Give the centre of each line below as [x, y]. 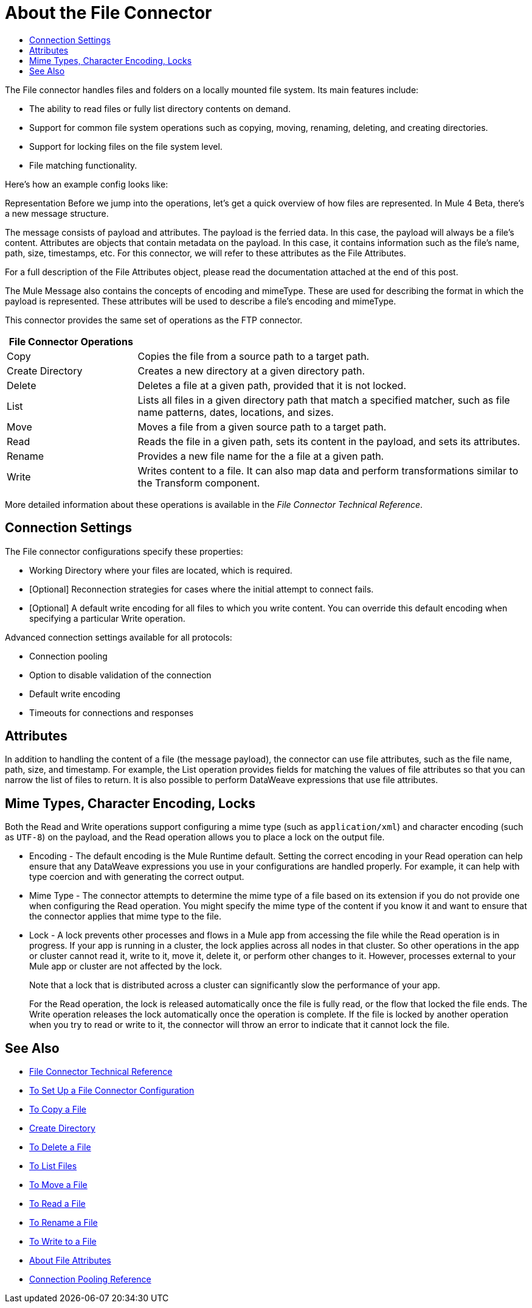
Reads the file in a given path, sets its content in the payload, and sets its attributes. [329, 441]
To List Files [53, 1166]
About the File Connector [109, 13]
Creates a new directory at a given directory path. [251, 371]
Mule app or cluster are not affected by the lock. [126, 966]
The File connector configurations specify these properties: [124, 551]
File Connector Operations [71, 341]
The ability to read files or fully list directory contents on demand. [160, 108]
